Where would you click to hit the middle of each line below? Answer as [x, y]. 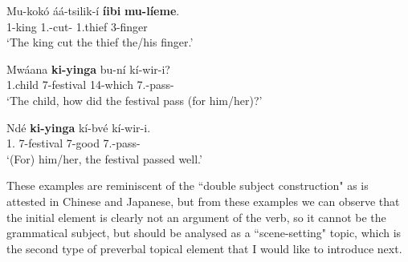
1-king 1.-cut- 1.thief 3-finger [77, 26]
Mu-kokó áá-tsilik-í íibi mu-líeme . [93, 10]
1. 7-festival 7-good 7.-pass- [73, 143]
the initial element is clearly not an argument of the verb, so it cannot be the [196, 217]
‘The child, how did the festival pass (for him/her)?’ [135, 100]
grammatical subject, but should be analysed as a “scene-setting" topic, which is [204, 233]
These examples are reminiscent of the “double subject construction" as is [188, 185]
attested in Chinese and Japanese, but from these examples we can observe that [203, 201]
